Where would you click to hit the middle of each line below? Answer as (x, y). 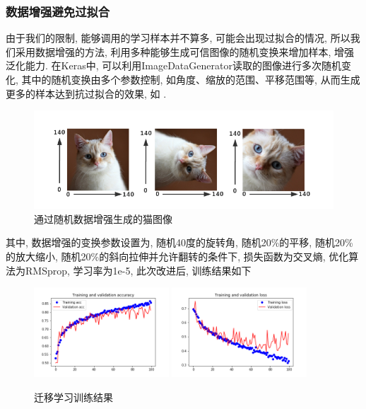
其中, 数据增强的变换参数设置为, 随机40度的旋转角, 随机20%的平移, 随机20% (179, 242)
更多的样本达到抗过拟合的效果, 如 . (86, 93)
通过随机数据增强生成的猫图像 (103, 218)
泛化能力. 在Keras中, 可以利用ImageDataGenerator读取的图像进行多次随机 (173, 65)
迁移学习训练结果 (73, 397)
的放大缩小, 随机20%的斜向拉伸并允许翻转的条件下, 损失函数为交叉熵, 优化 (177, 256)
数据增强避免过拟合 (58, 11)
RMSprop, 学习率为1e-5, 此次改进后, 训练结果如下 (138, 270)
